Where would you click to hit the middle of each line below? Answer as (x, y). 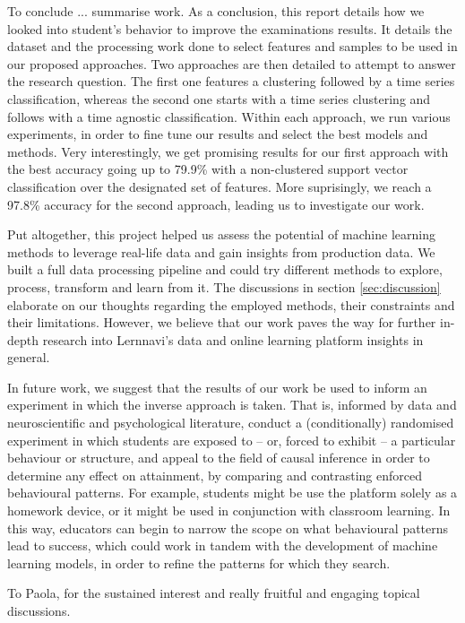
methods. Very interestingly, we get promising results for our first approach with (228, 151)
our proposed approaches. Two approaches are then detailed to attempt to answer (232, 63)
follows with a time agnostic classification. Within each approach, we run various (229, 116)
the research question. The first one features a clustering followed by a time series (231, 81)
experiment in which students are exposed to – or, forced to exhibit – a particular (232, 440)
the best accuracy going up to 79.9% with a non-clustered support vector (208, 169)
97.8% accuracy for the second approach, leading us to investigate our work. (216, 204)
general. (29, 357)
